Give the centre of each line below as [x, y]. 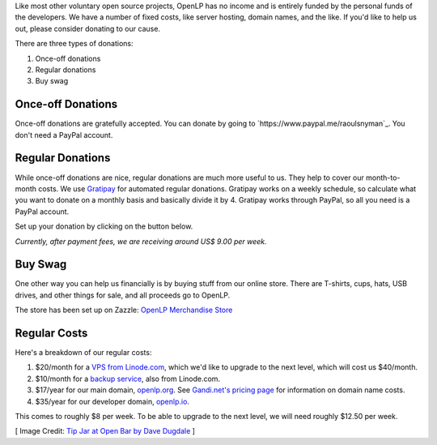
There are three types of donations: [74, 44]
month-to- [383, 178]
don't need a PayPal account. [64, 135]
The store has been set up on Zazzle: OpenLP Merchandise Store [124, 310]
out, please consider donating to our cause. [88, 28]
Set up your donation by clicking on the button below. [104, 226]
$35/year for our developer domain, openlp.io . [112, 401]
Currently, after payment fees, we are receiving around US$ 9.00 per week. [141, 241]
